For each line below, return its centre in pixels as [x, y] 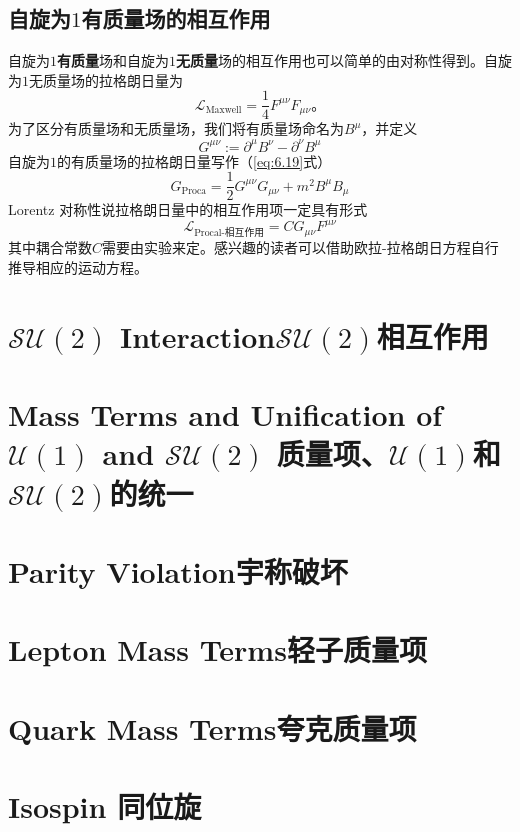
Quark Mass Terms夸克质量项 [212, 727]
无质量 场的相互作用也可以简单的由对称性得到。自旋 [344, 60]
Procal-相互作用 [229, 233]
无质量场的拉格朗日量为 [106, 79]
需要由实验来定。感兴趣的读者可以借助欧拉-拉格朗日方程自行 [300, 247]
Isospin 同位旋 [105, 806]
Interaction [198, 335]
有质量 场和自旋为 [113, 60]
